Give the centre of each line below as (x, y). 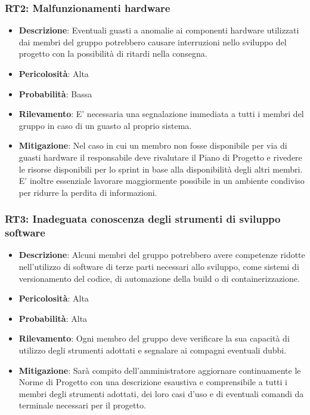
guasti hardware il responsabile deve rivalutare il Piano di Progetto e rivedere (160, 157)
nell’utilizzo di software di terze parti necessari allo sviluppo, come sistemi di (159, 267)
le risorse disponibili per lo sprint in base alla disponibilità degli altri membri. (161, 169)
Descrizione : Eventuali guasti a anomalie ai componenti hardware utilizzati (159, 30)
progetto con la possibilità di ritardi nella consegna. (113, 53)
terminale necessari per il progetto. (82, 405)
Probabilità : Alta (53, 318)
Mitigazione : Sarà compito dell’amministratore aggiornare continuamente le (160, 370)
